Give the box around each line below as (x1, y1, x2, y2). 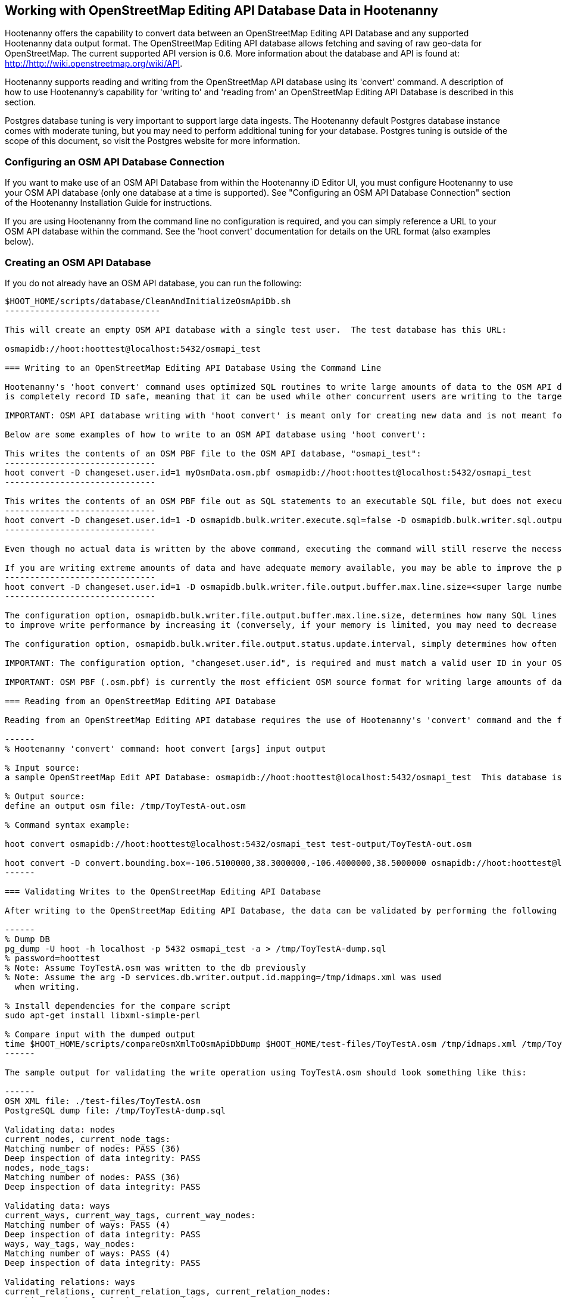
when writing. (14, 981, 80, 992)
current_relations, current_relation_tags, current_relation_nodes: (5, 1286, 331, 1296)
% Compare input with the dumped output (5, 1029, 196, 1039)
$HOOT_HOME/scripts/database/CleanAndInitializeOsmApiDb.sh (5, 296, 291, 306)
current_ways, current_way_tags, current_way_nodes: (5, 1210, 256, 1220)
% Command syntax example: (5, 820, 130, 830)
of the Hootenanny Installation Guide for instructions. (5, 198, 213, 208)
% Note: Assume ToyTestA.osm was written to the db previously (5, 962, 306, 972)
